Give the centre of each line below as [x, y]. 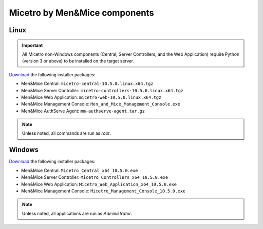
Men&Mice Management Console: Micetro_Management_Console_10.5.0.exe [103, 191]
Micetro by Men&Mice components [82, 13]
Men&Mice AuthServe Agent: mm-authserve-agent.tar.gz [83, 111]
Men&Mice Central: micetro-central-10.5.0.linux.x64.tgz [87, 83]
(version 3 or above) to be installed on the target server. [78, 61]
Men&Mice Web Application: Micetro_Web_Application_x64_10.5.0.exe [99, 184]
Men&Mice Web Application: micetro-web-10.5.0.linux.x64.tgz [91, 97]
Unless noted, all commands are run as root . [66, 133]
